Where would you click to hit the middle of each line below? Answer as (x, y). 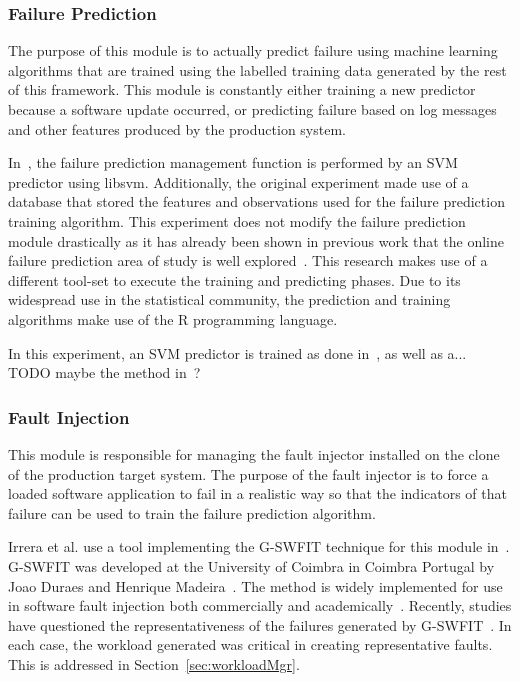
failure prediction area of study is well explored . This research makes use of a (248, 260)
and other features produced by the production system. (177, 128)
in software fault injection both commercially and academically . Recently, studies (260, 605)
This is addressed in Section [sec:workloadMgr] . (154, 663)
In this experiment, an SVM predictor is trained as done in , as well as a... (237, 352)
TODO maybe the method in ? (104, 372)
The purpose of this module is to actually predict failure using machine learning (253, 50)
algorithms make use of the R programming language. (173, 318)
